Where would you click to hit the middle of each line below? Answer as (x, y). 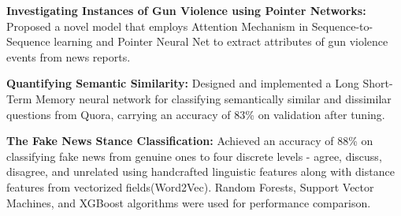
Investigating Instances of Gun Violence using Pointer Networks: (186, 10)
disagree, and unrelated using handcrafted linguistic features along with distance (200, 171)
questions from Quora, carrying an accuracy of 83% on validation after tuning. (196, 114)
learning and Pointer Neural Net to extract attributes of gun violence (221, 41)
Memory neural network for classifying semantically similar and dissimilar (213, 98)
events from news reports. (69, 56)
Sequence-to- (342, 26)
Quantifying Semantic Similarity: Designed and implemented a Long (183, 83)
